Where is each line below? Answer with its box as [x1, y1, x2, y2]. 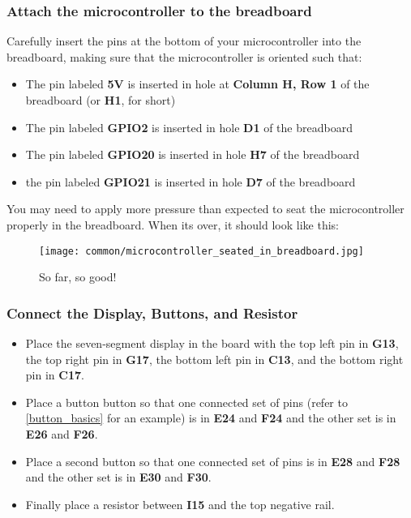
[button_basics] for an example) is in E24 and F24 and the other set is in [25, 409, 396, 426]
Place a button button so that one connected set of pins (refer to [25, 393, 348, 410]
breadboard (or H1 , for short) [25, 92, 176, 108]
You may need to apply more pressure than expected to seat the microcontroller [6, 200, 405, 217]
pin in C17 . [25, 366, 84, 383]
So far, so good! [39, 268, 117, 285]
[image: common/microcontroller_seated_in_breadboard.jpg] [39, 245, 364, 257]
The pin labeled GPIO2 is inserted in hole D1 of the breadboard [25, 118, 353, 135]
